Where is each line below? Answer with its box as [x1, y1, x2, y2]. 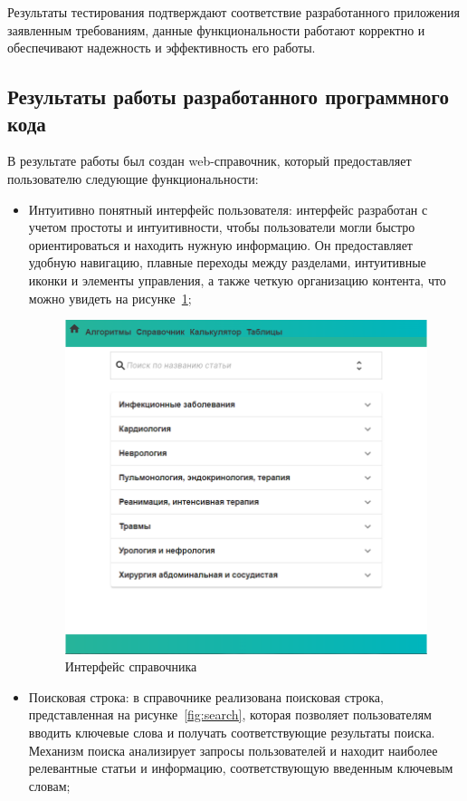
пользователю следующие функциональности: [7, 169, 259, 188]
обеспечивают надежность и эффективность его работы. [7, 38, 316, 57]
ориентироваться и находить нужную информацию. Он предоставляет [28, 235, 413, 254]
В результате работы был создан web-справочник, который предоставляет [7, 151, 412, 170]
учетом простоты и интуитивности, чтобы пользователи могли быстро [28, 217, 415, 236]
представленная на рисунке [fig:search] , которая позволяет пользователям [28, 705, 432, 724]
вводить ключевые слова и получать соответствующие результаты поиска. [28, 722, 435, 741]
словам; [28, 776, 71, 795]
